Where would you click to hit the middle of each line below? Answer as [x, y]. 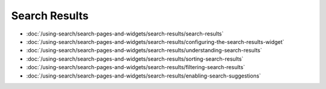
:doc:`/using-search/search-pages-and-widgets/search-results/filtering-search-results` [136, 67]
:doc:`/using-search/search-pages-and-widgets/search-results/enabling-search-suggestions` [144, 76]
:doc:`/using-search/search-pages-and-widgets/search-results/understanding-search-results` [144, 51]
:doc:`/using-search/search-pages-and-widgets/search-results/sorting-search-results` [135, 59]
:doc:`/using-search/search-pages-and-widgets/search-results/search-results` [125, 34]
